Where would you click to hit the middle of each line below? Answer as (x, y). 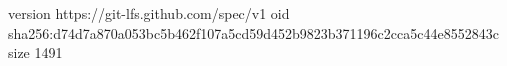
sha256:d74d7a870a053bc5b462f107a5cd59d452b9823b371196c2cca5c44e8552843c (253, 32)
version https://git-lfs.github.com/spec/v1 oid (149, 13)
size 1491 (35, 52)
